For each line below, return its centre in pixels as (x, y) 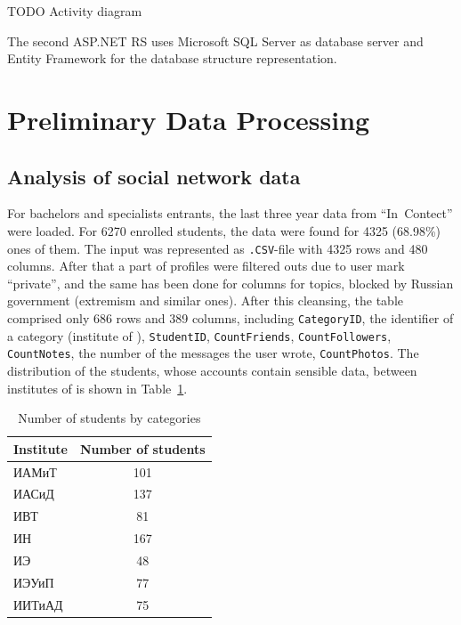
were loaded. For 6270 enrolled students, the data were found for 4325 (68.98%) (224, 230)
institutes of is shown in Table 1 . (97, 388)
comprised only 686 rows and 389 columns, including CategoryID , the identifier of (230, 317)
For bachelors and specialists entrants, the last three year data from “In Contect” (230, 213)
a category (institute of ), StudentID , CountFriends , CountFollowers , (199, 335)
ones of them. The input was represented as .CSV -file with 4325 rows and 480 (218, 248)
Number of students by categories (109, 418)
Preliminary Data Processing (189, 119)
